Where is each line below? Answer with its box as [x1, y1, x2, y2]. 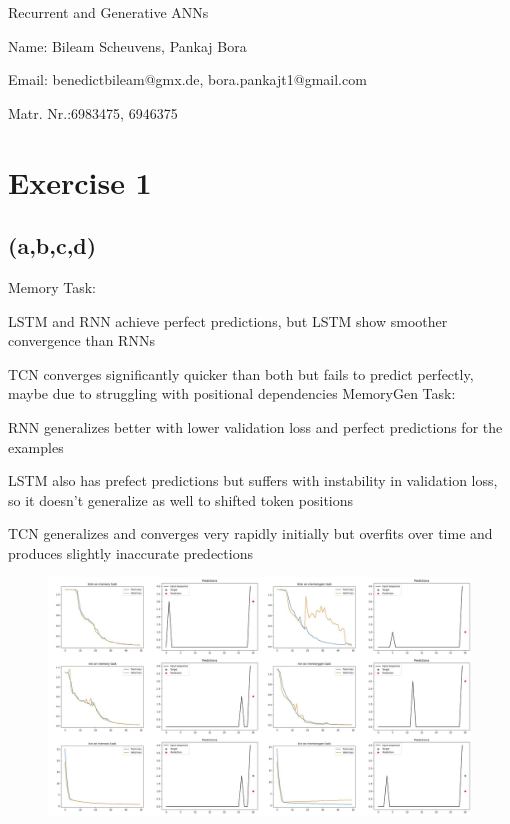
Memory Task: [8, 276, 97, 297]
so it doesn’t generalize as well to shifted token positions [8, 489, 354, 510]
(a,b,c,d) [8, 230, 97, 261]
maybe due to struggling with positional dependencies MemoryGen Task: [8, 383, 456, 404]
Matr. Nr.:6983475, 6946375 [8, 102, 178, 123]
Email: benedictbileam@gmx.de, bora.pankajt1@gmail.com [8, 69, 367, 90]
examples [8, 436, 64, 457]
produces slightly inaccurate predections [8, 542, 253, 563]
